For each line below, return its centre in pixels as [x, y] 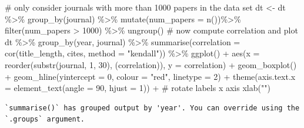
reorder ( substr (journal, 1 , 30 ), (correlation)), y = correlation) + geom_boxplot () [151, 64]
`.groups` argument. [45, 119]
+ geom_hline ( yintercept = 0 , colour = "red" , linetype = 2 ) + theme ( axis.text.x [150, 76]
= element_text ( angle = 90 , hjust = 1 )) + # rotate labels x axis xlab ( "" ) [138, 88]
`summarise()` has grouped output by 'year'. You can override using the [152, 108]
